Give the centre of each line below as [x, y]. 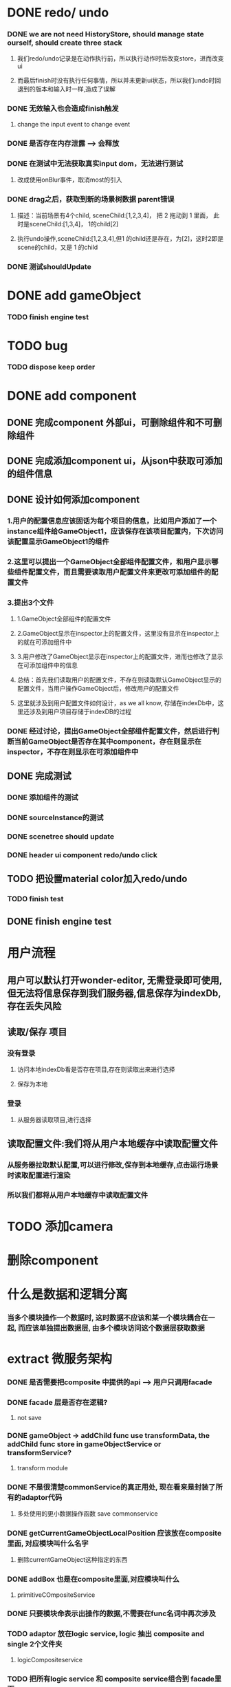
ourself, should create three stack [65, 43]
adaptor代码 [42, 1497]
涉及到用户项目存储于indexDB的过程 [80, 711]
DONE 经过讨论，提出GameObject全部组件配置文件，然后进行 [110, 731]
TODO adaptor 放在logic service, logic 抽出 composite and [106, 1634]
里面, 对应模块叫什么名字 [48, 1543]
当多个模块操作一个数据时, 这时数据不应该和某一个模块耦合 [104, 1318]
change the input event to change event [74, 124]
